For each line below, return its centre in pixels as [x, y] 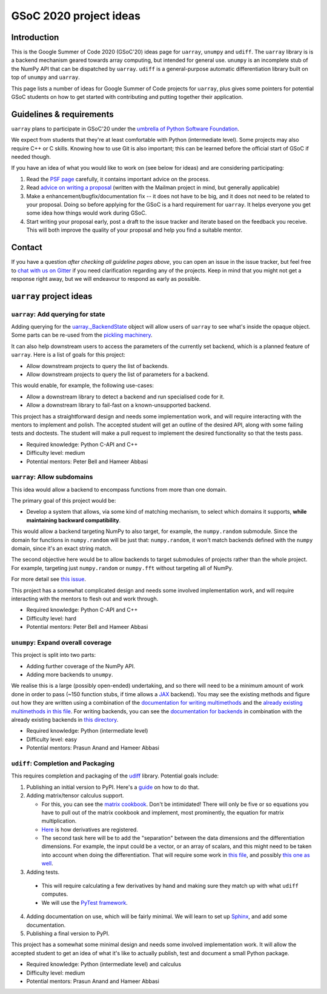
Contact [27, 248]
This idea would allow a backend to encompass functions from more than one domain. [119, 489]
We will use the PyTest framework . [85, 902]
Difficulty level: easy [52, 739]
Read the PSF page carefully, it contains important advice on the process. [118, 179]
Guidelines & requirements [63, 114]
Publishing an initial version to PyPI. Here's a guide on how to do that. [113, 787]
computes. [55, 894]
